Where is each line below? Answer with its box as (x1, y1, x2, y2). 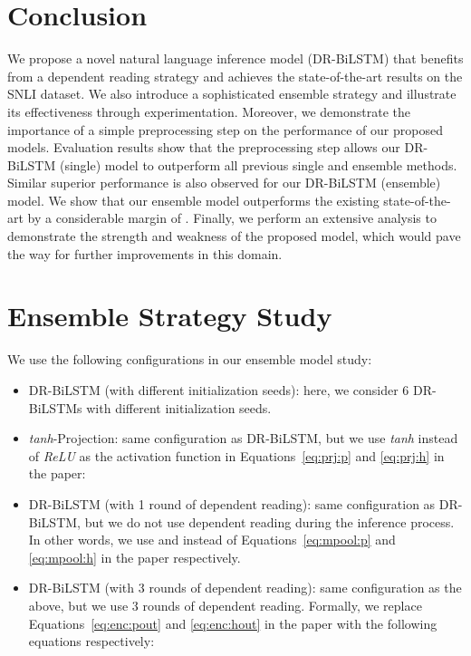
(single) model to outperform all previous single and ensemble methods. (59, 155, 457, 174)
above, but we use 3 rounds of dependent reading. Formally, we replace (28, 595, 422, 614)
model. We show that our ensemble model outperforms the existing (7, 190, 380, 209)
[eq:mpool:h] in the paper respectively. (28, 547, 241, 566)
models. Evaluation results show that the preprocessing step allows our (7, 138, 400, 157)
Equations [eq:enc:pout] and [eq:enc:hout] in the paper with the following (28, 613, 437, 632)
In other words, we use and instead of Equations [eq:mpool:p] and (28, 530, 396, 549)
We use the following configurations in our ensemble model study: (7, 350, 372, 369)
